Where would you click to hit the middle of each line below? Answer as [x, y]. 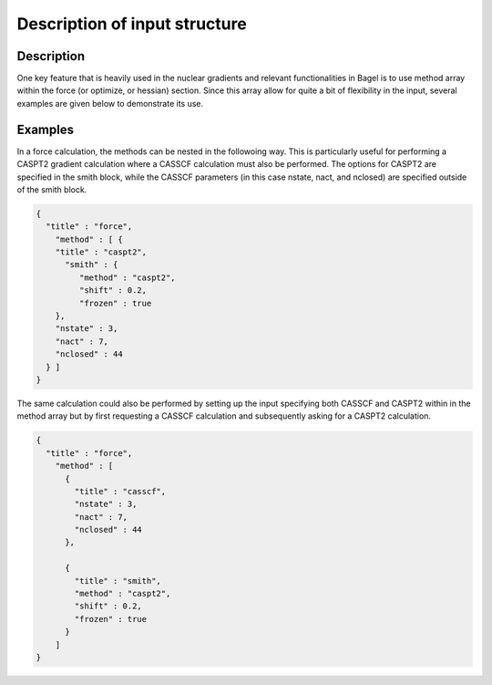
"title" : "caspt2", [101, 252]
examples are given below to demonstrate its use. [110, 103]
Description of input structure [132, 24]
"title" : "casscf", [120, 491]
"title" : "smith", [118, 581]
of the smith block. [52, 189]
